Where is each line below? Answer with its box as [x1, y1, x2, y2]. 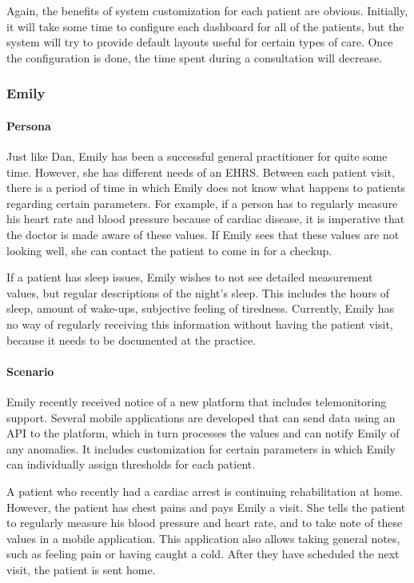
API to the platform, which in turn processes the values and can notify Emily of [6, 425, 400, 441]
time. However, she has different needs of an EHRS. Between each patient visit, [6, 163, 395, 180]
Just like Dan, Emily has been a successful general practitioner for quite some [6, 148, 388, 165]
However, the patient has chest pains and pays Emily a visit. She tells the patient [6, 498, 406, 515]
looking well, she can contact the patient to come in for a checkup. [6, 242, 332, 258]
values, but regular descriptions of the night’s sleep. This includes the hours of [6, 284, 390, 301]
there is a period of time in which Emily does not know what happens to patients [6, 179, 406, 196]
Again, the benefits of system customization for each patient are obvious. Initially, [6, 2, 408, 18]
